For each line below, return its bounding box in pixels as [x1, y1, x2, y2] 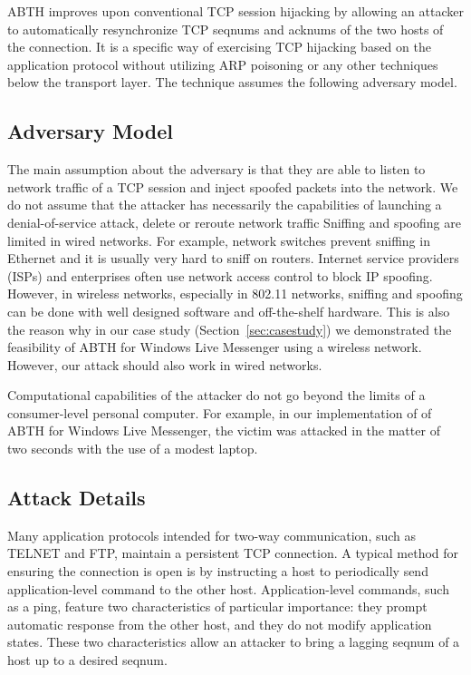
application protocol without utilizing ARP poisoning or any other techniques [7, 54, 438, 73]
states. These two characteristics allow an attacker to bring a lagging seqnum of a [7, 632, 460, 651]
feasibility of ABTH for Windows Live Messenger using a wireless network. [7, 337, 422, 357]
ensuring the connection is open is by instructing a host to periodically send [7, 562, 428, 581]
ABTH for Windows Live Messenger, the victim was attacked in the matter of [7, 421, 440, 440]
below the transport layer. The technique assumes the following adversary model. [7, 73, 457, 92]
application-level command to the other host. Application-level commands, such [7, 579, 449, 598]
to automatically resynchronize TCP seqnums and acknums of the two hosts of [7, 19, 444, 38]
